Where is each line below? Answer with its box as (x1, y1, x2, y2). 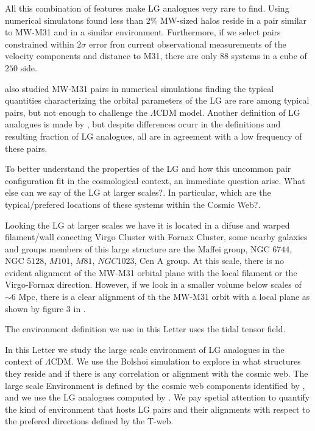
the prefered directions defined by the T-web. (5, 415, 174, 427)
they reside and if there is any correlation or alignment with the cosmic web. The (5, 367, 308, 380)
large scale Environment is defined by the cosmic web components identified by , (5, 379, 305, 391)
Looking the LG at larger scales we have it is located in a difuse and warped (5, 218, 290, 231)
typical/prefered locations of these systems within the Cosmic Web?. (5, 198, 261, 210)
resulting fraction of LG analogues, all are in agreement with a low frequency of (5, 129, 302, 142)
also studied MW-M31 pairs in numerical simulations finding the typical (5, 82, 274, 94)
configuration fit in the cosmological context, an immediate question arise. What (5, 174, 305, 187)
